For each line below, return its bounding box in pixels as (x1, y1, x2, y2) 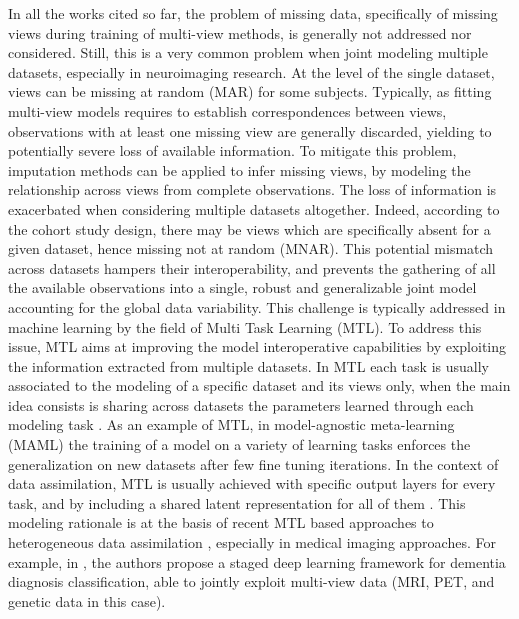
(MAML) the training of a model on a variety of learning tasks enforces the (8, 434, 471, 455)
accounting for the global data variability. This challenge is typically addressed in (8, 296, 506, 317)
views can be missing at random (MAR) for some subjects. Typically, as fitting (8, 81, 492, 102)
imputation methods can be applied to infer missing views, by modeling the (8, 159, 471, 180)
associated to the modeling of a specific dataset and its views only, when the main (8, 375, 511, 396)
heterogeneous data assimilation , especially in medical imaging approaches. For (8, 532, 496, 553)
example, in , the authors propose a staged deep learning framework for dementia (8, 551, 506, 572)
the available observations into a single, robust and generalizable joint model (8, 277, 477, 298)
